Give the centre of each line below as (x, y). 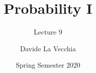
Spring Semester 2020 (48, 65)
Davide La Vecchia (48, 48)
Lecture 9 (48, 32)
